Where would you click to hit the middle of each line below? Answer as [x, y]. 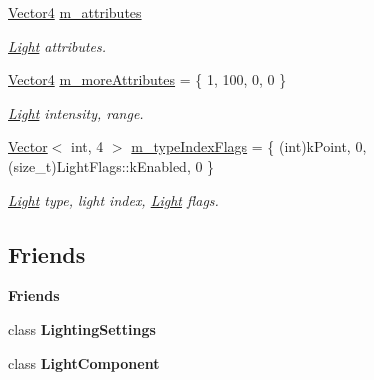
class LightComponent [84, 362]
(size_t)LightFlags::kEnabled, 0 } [111, 165]
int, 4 [87, 146]
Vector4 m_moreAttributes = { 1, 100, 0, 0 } [147, 79]
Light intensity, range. [76, 112]
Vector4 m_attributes [75, 12]
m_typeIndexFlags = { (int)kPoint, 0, [249, 146]
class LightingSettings [82, 328]
